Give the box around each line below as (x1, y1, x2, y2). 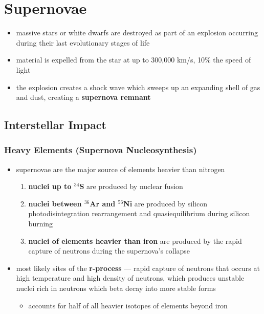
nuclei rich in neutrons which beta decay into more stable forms (16, 283, 216, 294)
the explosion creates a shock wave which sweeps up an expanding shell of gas (16, 81, 260, 92)
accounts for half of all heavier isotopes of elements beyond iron (28, 300, 228, 310)
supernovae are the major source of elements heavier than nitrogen (16, 163, 225, 174)
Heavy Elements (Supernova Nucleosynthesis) (4, 143, 197, 156)
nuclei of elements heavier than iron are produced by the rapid (28, 235, 242, 246)
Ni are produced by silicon (123, 198, 207, 208)
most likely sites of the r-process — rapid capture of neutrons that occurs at (16, 262, 260, 273)
